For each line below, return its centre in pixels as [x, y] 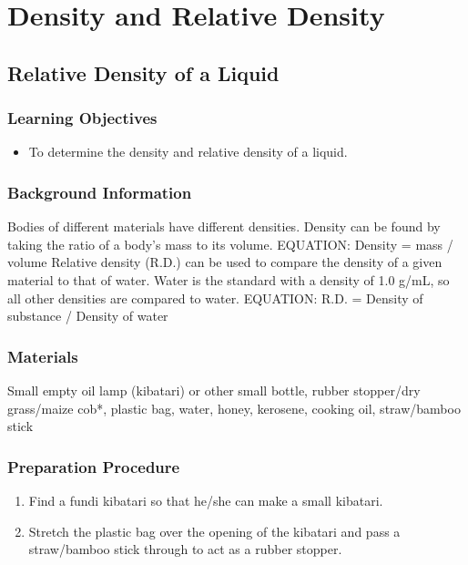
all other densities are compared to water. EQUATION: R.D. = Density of [215, 298]
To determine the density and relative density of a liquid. [188, 152]
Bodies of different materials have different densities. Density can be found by [224, 226]
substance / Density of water [88, 316]
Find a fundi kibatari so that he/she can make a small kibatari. [206, 500]
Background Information [100, 192]
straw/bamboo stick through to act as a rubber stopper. [185, 549]
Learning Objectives [82, 118]
